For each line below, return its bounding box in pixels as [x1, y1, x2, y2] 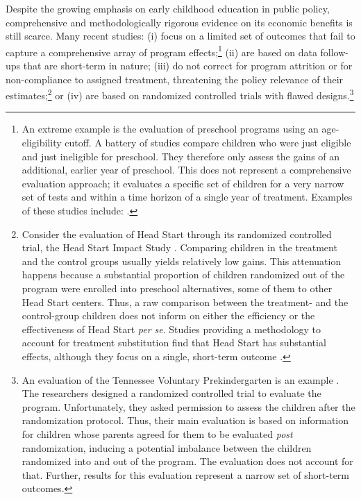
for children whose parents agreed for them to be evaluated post [22, 426, 293, 441]
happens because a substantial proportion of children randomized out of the [22, 267, 345, 282]
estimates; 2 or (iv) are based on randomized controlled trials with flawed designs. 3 [6, 86, 354, 102]
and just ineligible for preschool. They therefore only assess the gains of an [22, 149, 340, 163]
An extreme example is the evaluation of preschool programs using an [22, 121, 319, 136]
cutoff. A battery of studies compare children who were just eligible [65, 135, 351, 150]
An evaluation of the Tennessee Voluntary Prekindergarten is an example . [22, 372, 339, 387]
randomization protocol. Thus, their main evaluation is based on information [22, 413, 349, 428]
